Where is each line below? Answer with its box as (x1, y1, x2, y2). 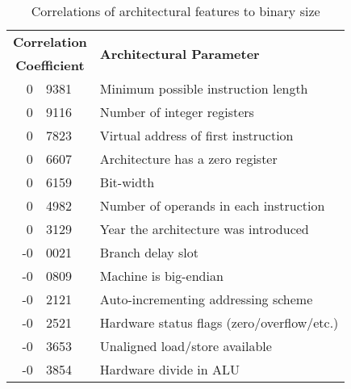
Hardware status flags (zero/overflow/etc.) (99, 313, 339, 332)
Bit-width (99, 173, 155, 191)
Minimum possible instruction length (99, 79, 308, 98)
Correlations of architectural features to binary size (31, 2, 320, 20)
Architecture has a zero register (99, 149, 278, 168)
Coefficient (15, 56, 85, 74)
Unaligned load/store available (99, 337, 272, 355)
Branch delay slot (99, 243, 198, 261)
